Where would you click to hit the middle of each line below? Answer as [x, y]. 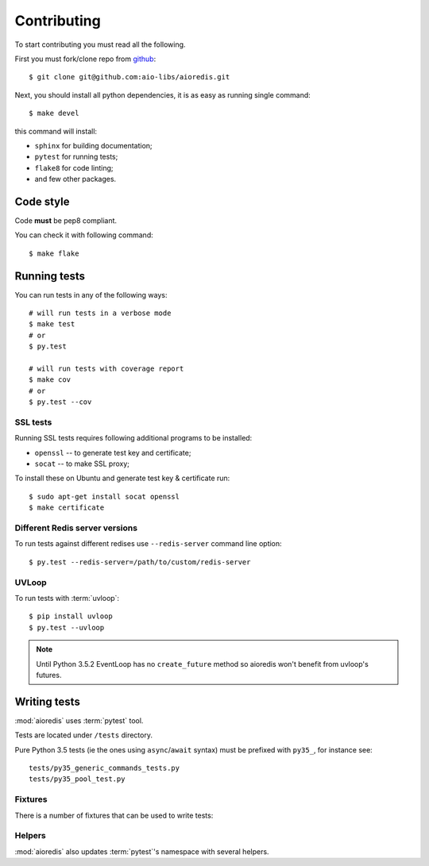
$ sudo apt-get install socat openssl [104, 497]
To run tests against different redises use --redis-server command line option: [148, 544]
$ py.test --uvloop [67, 627]
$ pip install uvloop [71, 616]
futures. [49, 675]
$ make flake [54, 253]
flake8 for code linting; [74, 167]
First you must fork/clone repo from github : [85, 59]
